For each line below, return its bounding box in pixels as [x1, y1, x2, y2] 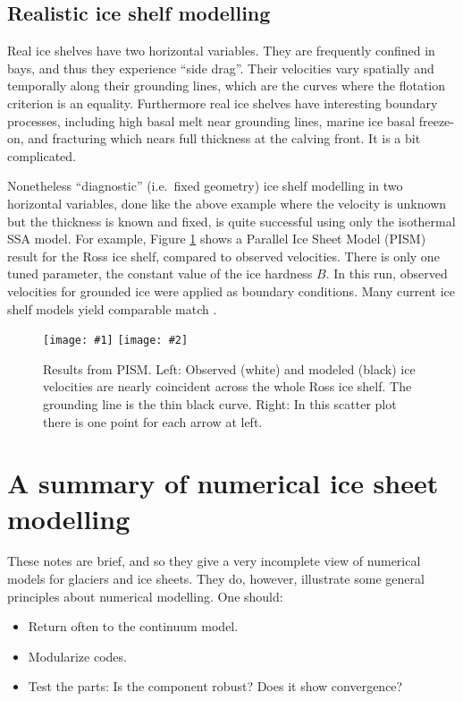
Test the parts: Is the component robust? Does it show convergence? [28, 677, 403, 696]
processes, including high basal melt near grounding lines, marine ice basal [7, 111, 416, 130]
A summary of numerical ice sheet [7, 465, 439, 501]
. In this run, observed [325, 264, 448, 283]
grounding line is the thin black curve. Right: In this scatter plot [43, 394, 397, 413]
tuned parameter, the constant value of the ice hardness [7, 264, 313, 283]
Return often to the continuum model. [28, 617, 239, 636]
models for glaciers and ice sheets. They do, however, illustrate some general [7, 569, 425, 588]
